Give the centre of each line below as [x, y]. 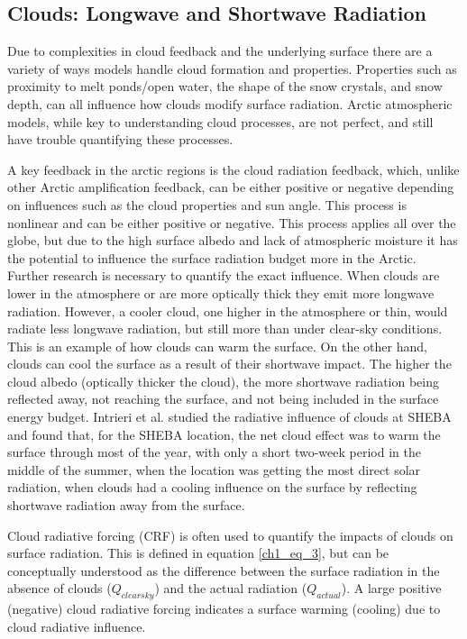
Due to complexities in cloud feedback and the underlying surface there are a [220, 51]
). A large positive [391, 588]
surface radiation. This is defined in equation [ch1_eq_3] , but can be [198, 553]
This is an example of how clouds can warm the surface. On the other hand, [217, 346]
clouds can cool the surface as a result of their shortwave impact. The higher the [229, 364]
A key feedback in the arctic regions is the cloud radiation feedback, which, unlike [233, 169]
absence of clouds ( [60, 588]
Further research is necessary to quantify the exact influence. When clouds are [224, 275]
